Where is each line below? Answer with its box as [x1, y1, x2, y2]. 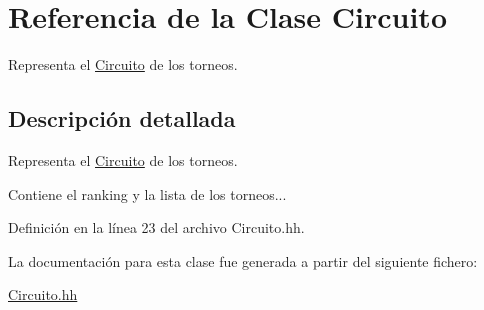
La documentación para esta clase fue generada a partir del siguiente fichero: [8, 250, 478, 271]
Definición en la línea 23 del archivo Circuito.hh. [8, 217, 305, 238]
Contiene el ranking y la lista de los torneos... [8, 183, 287, 204]
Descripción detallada [8, 103, 236, 134]
